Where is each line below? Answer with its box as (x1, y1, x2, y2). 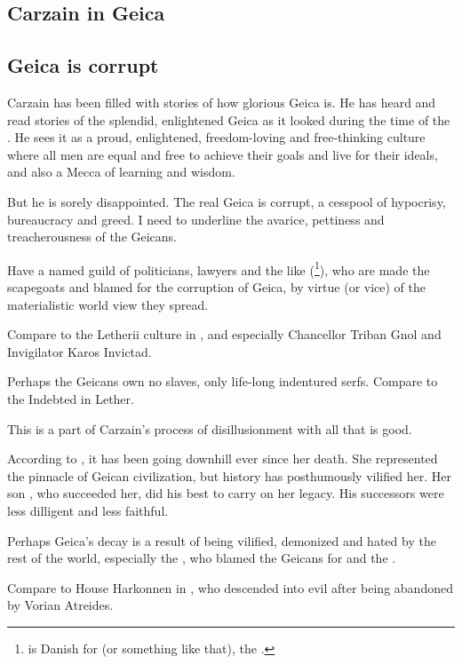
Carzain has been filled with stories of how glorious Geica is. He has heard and (7, 92, 436, 111)
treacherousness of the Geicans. (7, 227, 178, 246)
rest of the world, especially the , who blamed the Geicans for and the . (7, 549, 396, 567)
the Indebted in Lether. (7, 389, 134, 407)
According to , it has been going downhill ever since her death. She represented (7, 449, 438, 468)
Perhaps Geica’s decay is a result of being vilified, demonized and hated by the (7, 531, 436, 549)
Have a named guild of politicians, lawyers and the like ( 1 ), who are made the (7, 257, 430, 279)
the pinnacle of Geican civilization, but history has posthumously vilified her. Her (7, 466, 451, 485)
